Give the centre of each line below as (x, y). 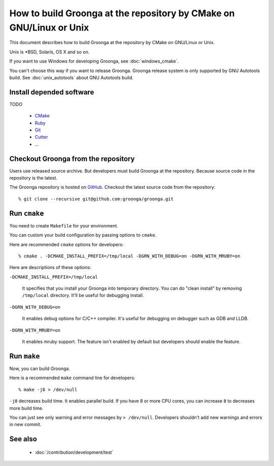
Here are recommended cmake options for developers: (66, 244)
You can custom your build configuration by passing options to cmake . (83, 235)
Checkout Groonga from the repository (72, 159)
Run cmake (27, 213)
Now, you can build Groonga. (40, 369)
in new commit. (25, 424)
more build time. (26, 408)
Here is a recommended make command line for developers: (72, 378)
